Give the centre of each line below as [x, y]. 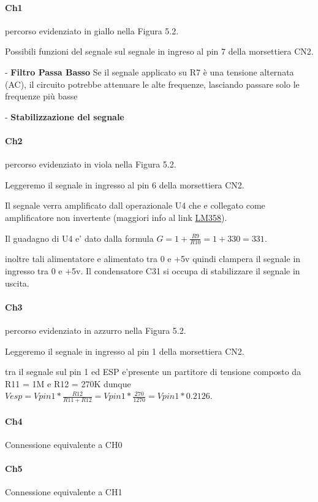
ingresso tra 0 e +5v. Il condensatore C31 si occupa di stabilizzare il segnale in [153, 270]
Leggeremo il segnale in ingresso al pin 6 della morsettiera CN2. [125, 184]
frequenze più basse [41, 96]
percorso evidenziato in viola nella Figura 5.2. [91, 164]
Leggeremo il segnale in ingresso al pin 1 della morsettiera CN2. [125, 351]
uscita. [17, 283]
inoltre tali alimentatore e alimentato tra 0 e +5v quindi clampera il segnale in [153, 259]
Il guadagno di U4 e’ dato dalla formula [79, 238]
